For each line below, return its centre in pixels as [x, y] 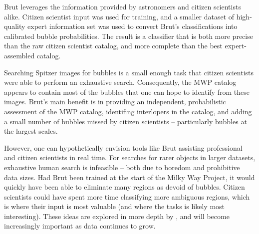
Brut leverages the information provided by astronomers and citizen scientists [123, 6]
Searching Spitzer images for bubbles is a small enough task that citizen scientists [129, 72]
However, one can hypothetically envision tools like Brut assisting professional [123, 147]
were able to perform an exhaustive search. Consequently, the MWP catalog [120, 82]
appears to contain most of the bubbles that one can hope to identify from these [127, 92]
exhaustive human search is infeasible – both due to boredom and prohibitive [122, 167]
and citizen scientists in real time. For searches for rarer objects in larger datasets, [130, 157]
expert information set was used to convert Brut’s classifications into [132, 26]
